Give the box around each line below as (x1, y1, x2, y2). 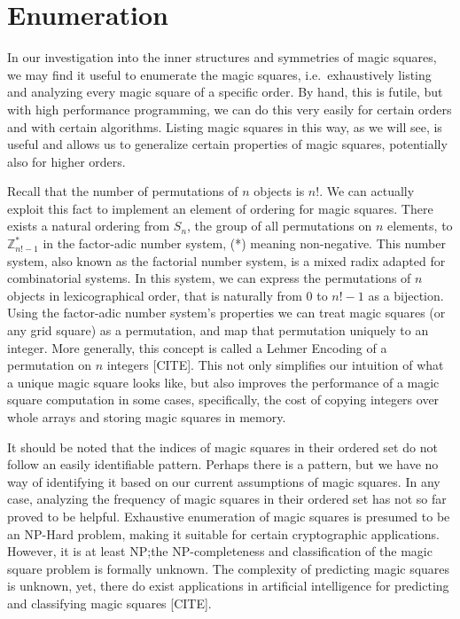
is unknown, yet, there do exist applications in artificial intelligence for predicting (7, 576, 449, 595)
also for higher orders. (7, 152, 126, 170)
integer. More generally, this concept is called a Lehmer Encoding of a (7, 338, 387, 357)
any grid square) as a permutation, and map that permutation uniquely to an (7, 321, 429, 340)
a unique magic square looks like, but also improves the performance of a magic (7, 372, 440, 391)
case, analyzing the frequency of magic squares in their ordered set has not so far (7, 490, 447, 508)
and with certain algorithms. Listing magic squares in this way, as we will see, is (7, 117, 442, 136)
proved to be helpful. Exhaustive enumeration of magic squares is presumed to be (7, 506, 450, 525)
